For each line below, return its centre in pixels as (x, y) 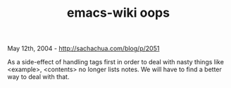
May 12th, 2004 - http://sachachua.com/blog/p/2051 (83, 49)
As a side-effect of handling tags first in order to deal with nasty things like (115, 62)
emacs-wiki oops (118, 13)
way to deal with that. (38, 77)
